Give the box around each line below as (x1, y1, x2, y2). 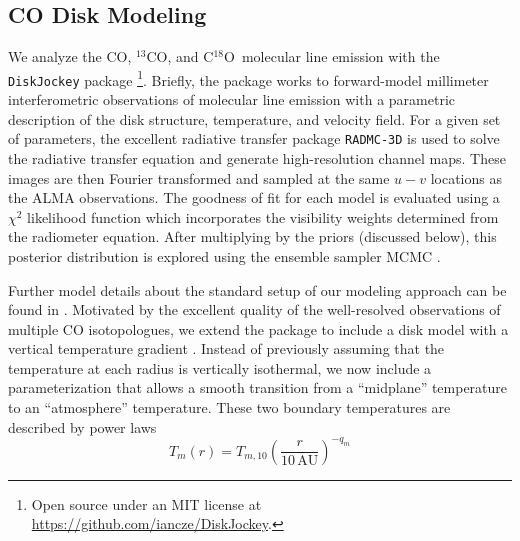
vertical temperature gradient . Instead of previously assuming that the (8, 338, 445, 359)
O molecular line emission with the (224, 46, 440, 67)
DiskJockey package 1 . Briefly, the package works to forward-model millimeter (8, 66, 489, 90)
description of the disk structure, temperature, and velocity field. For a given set (8, 108, 501, 129)
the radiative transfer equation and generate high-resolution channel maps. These (8, 147, 506, 168)
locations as (430, 167, 502, 188)
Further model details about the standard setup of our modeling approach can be (8, 279, 507, 300)
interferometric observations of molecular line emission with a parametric (8, 89, 456, 110)
